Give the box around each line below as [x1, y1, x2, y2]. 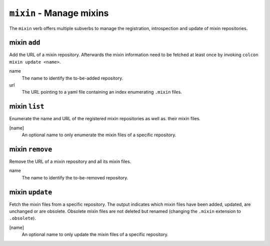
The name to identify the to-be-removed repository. [21, 174, 128, 180]
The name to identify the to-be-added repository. [21, 75, 123, 81]
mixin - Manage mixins [9, 8, 109, 19]
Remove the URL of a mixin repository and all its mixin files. [9, 158, 131, 164]
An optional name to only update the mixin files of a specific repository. [21, 231, 168, 237]
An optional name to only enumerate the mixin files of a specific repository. [21, 132, 176, 138]
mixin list [9, 102, 44, 111]
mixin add [9, 38, 40, 47]
